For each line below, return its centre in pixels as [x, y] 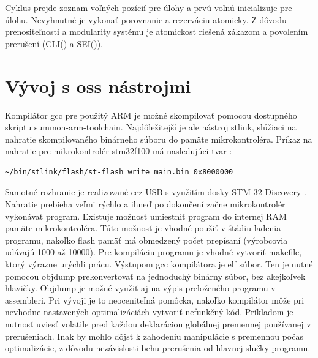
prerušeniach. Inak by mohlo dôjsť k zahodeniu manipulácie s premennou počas [154, 336]
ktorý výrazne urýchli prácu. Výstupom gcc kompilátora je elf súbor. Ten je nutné [159, 264]
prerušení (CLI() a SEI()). [54, 43]
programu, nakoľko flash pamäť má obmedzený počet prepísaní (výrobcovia [146, 240]
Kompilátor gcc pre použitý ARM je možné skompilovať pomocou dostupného [151, 115]
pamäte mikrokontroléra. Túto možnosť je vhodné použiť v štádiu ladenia [143, 228]
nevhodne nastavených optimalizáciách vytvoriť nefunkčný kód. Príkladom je [149, 312]
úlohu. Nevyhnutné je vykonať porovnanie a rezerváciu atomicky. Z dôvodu [146, 19]
